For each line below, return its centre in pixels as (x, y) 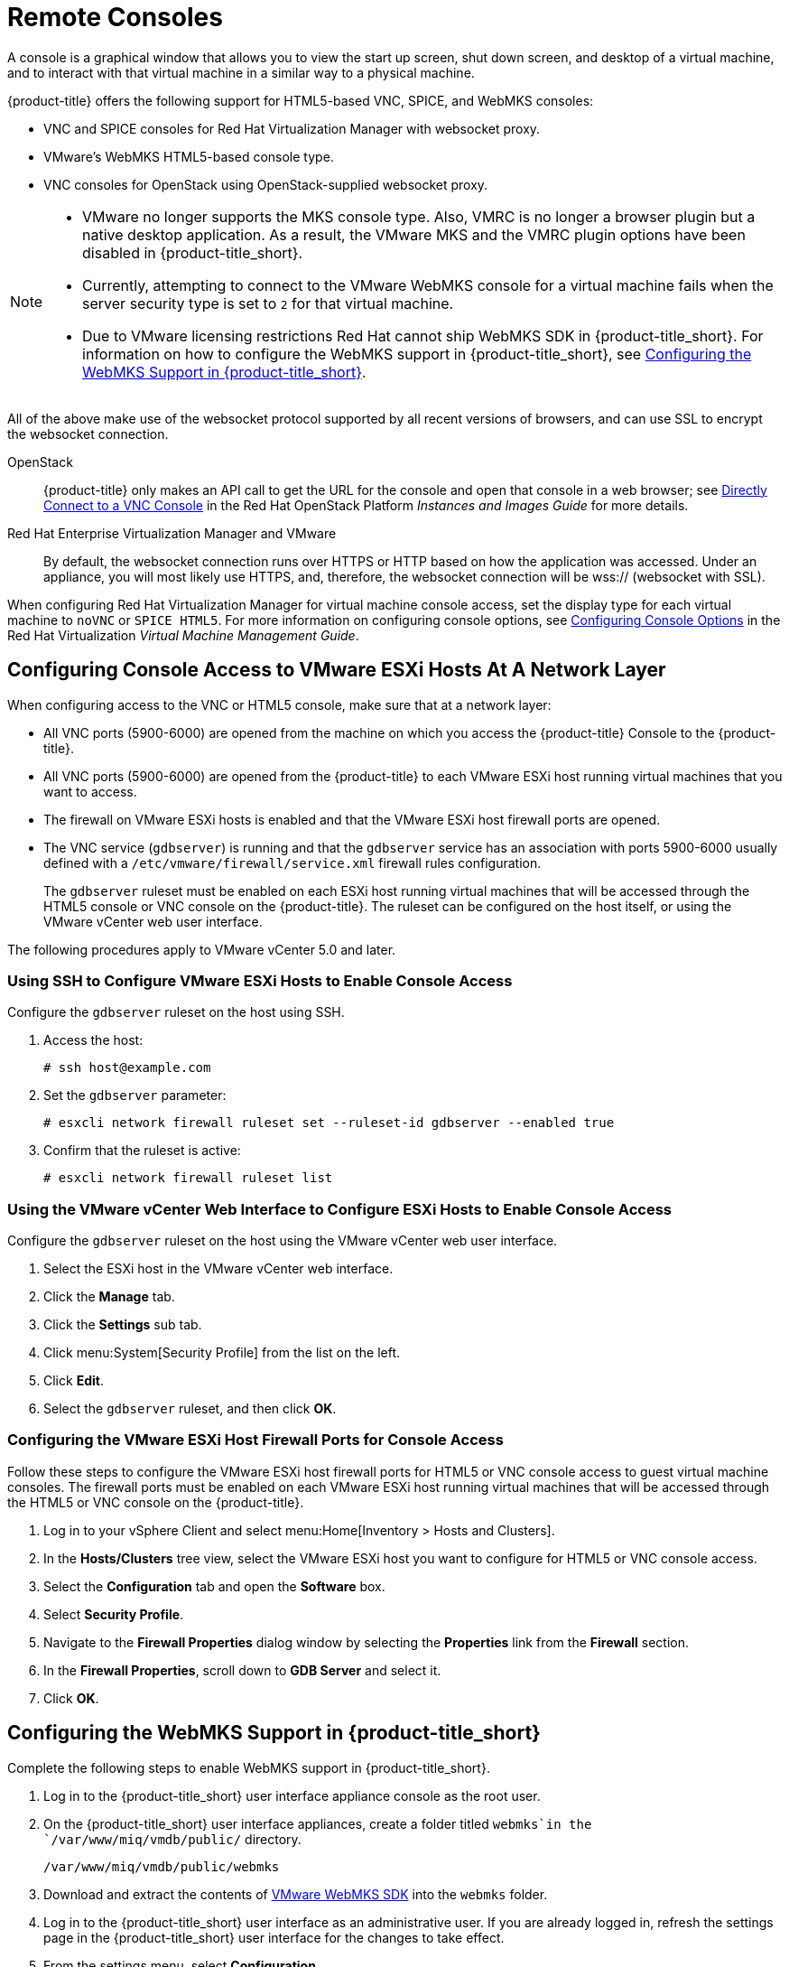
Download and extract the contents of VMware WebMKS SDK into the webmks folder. (296, 1894)
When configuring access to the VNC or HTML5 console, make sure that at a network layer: (279, 704)
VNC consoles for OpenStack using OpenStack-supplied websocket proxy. (266, 184)
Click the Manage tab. (109, 1297)
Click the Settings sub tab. (123, 1325)
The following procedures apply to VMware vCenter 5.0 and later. (202, 949)
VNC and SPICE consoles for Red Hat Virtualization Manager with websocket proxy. (292, 128)
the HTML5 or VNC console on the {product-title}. (156, 1502)
